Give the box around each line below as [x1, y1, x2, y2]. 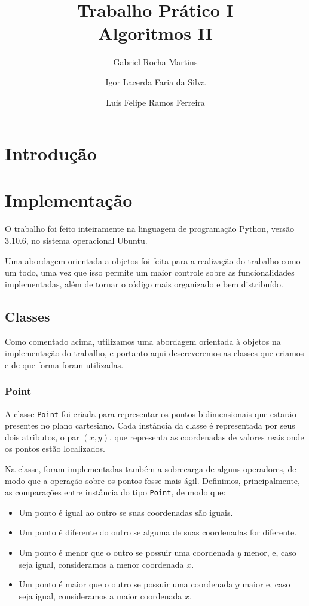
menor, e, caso [244, 546, 296, 559]
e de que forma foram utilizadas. [5, 358, 124, 371]
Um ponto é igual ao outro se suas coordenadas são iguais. [19, 506, 233, 518]
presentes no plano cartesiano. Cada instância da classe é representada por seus [5, 419, 295, 431]
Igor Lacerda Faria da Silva [105, 75, 206, 88]
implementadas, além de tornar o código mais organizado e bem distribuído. [5, 277, 283, 290]
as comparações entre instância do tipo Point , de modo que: [5, 486, 226, 498]
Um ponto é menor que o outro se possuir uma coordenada [19, 546, 235, 559]
